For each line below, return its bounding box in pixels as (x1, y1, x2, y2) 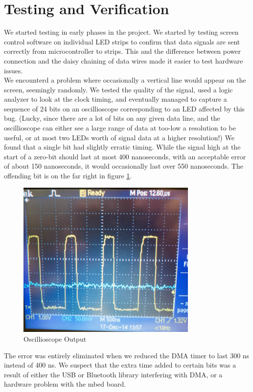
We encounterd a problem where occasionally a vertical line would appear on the (4, 75, 246, 85)
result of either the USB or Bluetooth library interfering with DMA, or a (4, 369, 223, 379)
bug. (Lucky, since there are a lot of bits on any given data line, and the (4, 113, 220, 123)
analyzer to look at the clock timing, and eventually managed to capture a (4, 94, 227, 104)
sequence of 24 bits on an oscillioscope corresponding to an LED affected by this (4, 103, 245, 113)
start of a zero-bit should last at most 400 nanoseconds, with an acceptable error (4, 151, 246, 161)
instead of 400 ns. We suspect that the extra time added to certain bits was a (4, 360, 236, 370)
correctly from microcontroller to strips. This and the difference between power (4, 46, 241, 56)
